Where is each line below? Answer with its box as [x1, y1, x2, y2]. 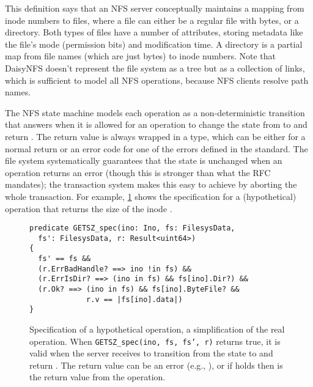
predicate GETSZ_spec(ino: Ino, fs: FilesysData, [29, 224, 235, 233]
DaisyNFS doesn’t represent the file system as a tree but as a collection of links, [5, 61, 305, 74]
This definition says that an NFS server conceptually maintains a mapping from [5, 2, 304, 14]
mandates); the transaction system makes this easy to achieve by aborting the [5, 178, 297, 191]
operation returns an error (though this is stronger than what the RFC [5, 166, 271, 179]
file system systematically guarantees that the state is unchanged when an [5, 154, 282, 167]
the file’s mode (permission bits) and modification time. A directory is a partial [5, 37, 303, 50]
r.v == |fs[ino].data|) [86, 295, 183, 304]
